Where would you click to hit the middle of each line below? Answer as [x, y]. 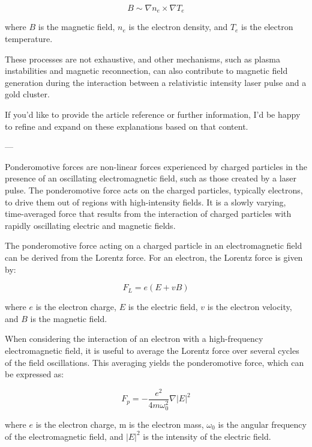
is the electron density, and [178, 27]
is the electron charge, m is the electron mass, [120, 424]
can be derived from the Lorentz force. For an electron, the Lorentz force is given [154, 257]
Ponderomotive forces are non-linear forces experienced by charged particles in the [156, 166]
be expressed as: [34, 374]
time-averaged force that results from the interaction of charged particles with [148, 214]
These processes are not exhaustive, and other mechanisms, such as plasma [142, 59]
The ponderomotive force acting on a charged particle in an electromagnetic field [154, 245]
